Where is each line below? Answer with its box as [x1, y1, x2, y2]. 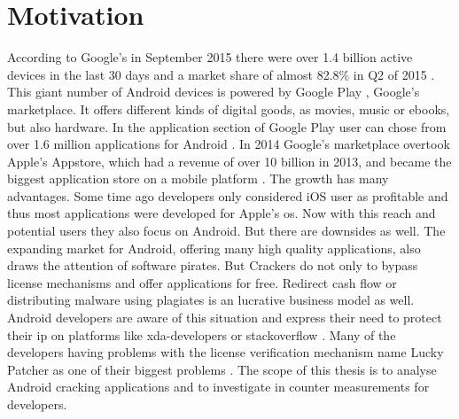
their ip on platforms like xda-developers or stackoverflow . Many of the [7, 325, 396, 344]
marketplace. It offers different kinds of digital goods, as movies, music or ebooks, [7, 99, 450, 118]
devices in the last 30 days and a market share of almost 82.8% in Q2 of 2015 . [7, 65, 435, 83]
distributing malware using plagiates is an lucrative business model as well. [7, 291, 415, 309]
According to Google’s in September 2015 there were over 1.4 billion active [7, 48, 413, 66]
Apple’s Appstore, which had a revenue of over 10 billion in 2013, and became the [7, 151, 452, 170]
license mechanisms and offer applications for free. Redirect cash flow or [7, 273, 397, 291]
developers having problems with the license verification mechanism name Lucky [7, 343, 444, 361]
